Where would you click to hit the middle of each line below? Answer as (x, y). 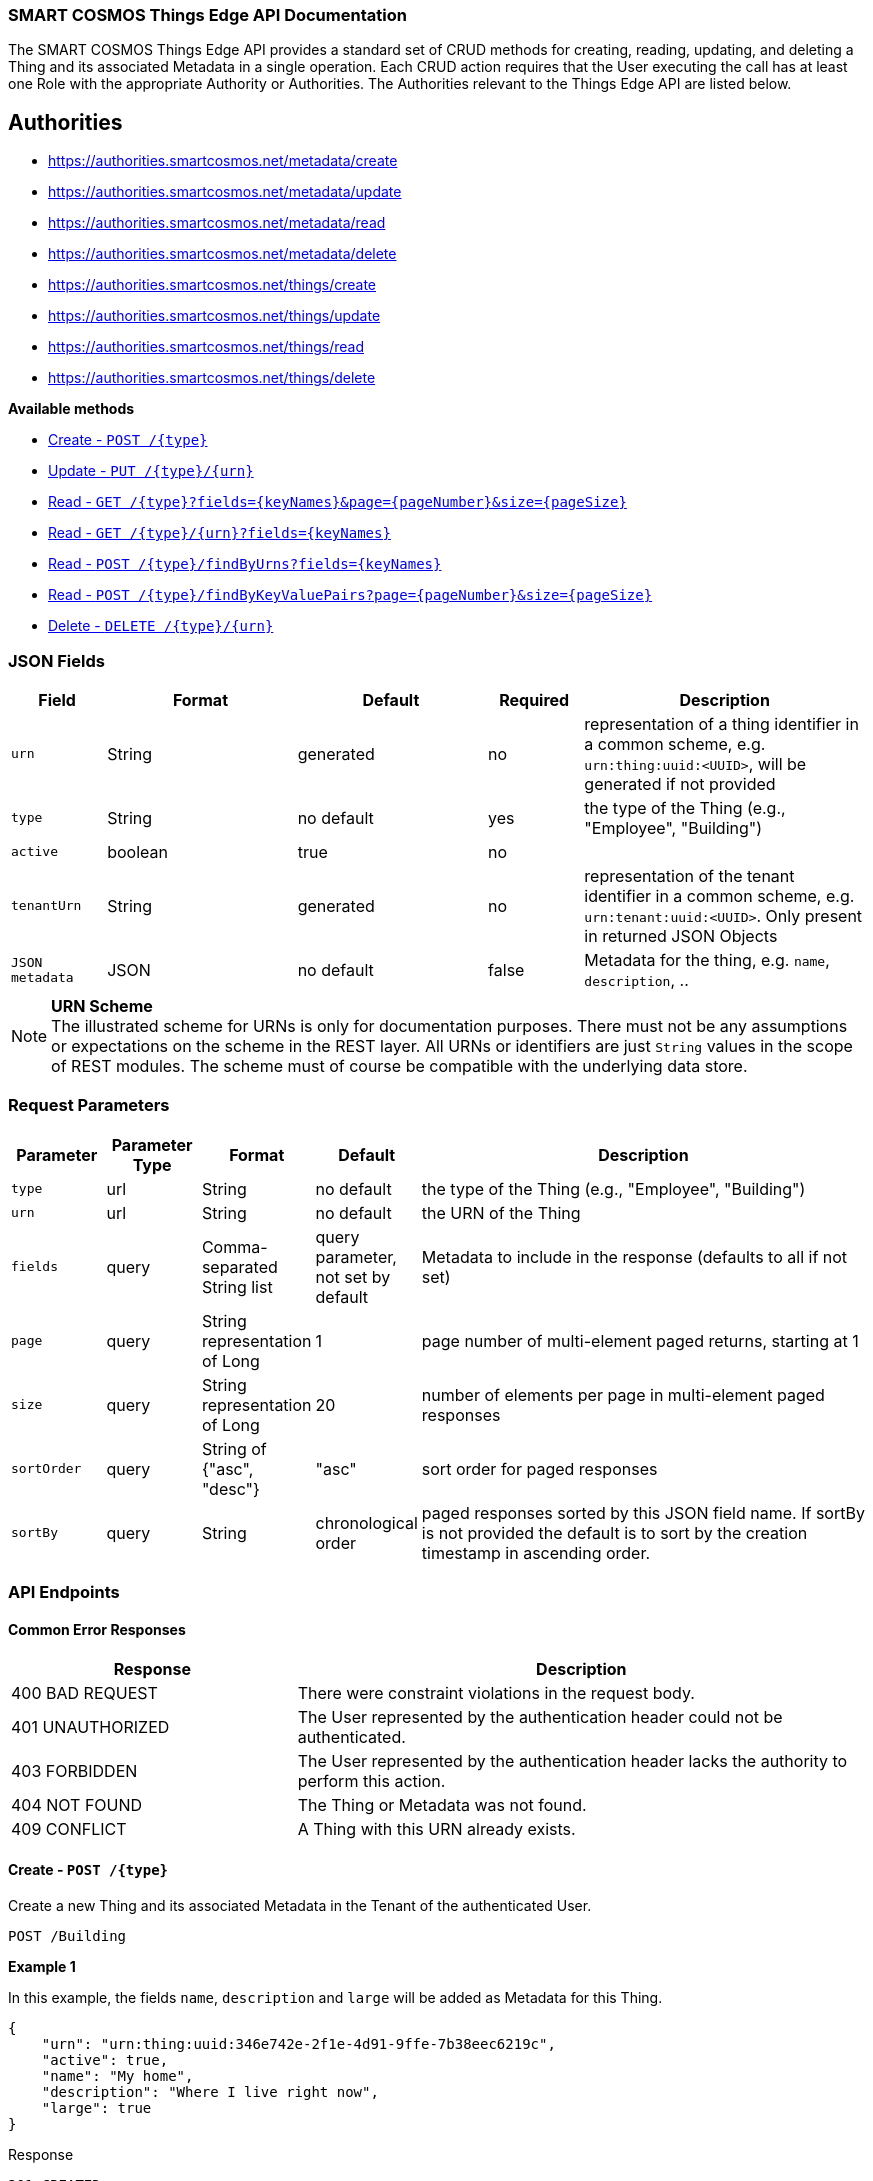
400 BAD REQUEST (84, 1693)
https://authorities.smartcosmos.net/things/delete (212, 378)
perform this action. (371, 1781)
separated (239, 1266)
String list (237, 1286)
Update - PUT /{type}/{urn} (151, 471)
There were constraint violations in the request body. (496, 1693)
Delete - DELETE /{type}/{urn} (161, 626)
